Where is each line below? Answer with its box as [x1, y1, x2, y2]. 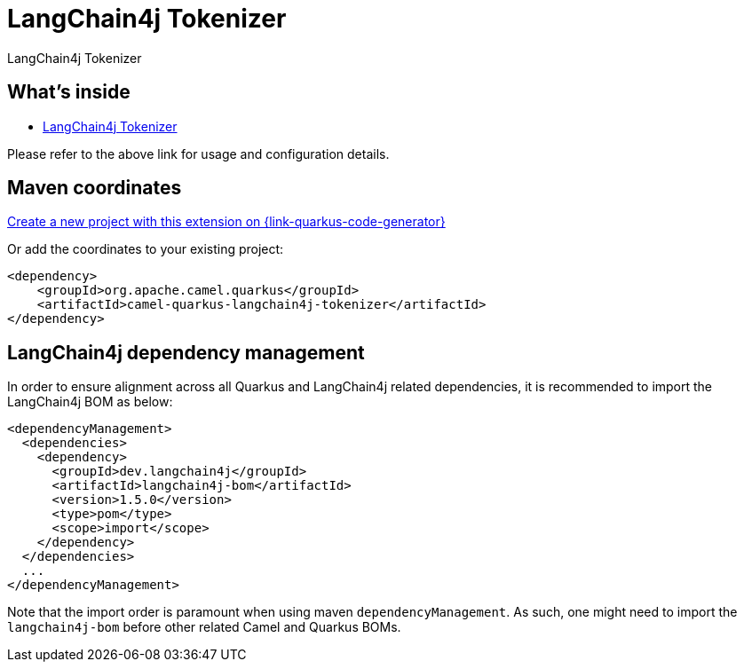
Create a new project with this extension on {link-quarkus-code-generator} [7, 214, 446, 230]
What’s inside [7, 81, 131, 104]
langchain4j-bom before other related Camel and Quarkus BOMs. [7, 619, 401, 635]
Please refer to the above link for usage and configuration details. [7, 146, 390, 161]
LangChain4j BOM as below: [7, 394, 173, 410]
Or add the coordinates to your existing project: [7, 241, 284, 257]
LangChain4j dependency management [7, 341, 365, 364]
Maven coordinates [7, 177, 182, 200]
